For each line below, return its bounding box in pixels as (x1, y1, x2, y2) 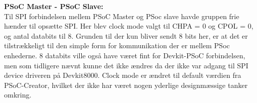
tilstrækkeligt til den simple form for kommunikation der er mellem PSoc (4, 40, 230, 51)
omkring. (4, 89, 32, 100)
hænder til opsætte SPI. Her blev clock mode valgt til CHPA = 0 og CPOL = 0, (4, 21, 253, 31)
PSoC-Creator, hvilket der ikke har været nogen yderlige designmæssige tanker (4, 79, 248, 90)
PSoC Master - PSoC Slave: (4, 1, 104, 11)
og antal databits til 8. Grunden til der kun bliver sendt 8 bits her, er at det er (4, 30, 248, 41)
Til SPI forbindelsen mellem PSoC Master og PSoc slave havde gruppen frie (4, 11, 239, 21)
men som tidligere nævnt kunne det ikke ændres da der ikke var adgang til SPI (4, 60, 248, 70)
